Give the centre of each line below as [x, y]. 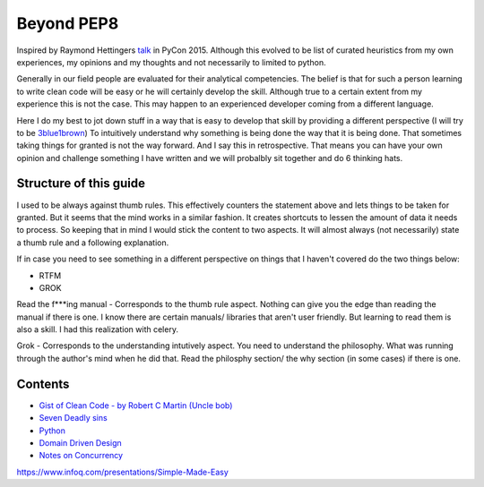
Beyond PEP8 [68, 23]
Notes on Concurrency [81, 456]
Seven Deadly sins [73, 418]
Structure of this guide [81, 184]
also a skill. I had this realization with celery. [98, 329]
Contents [43, 384]
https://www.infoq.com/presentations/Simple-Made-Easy [122, 472]
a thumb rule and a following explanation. [93, 243]
